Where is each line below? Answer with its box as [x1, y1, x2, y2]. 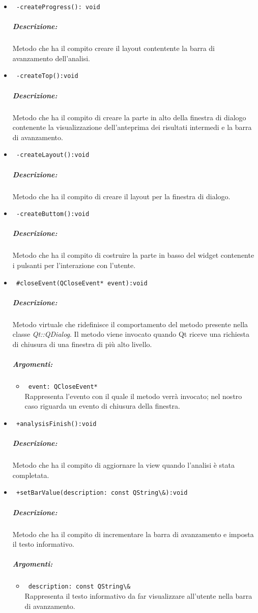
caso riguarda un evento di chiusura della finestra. [24, 401, 180, 411]
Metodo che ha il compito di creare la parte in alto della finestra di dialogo [12, 112, 246, 122]
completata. [12, 469, 49, 480]
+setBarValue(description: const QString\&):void [16, 489, 188, 497]
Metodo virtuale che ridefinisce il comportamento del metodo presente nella [12, 318, 248, 329]
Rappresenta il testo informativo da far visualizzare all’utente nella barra [24, 591, 252, 601]
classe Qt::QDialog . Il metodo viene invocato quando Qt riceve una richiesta [12, 329, 249, 339]
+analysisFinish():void [16, 420, 97, 428]
